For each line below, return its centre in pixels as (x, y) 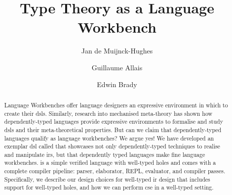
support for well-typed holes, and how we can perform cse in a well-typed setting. (109, 187)
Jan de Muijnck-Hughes (117, 51)
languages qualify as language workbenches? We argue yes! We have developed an (109, 138)
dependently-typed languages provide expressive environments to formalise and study (114, 122)
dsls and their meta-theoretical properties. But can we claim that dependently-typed (113, 129)
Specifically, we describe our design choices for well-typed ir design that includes (107, 179)
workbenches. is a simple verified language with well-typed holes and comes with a (110, 163)
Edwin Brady (117, 84)
